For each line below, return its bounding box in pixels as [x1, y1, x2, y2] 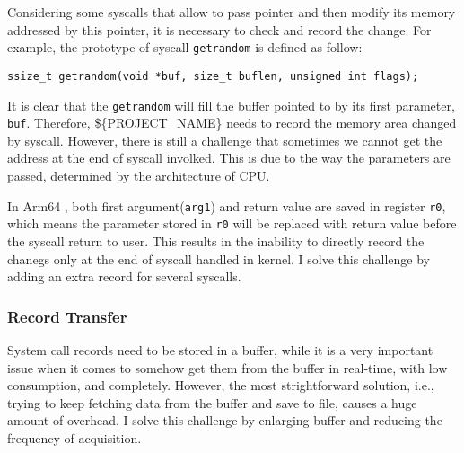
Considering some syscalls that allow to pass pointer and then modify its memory [7, 3, 456, 21]
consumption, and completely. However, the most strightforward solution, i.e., [7, 376, 434, 395]
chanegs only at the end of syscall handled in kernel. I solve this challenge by [7, 249, 430, 268]
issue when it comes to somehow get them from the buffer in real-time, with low [7, 358, 448, 377]
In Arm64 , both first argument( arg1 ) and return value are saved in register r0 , [7, 196, 446, 215]
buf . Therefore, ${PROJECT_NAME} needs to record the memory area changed [7, 113, 457, 132]
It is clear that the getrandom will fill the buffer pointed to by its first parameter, [7, 95, 455, 114]
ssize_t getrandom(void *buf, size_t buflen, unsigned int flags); [7, 69, 419, 83]
